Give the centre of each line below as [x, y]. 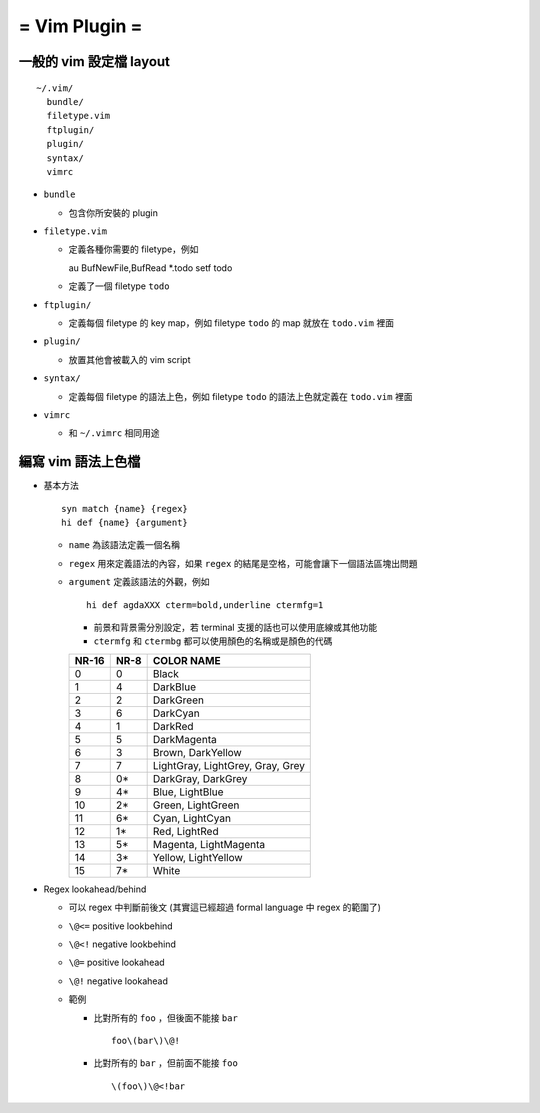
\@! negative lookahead [118, 981]
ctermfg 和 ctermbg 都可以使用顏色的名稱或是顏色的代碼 [213, 641]
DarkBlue [174, 687]
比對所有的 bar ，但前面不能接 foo [166, 1063]
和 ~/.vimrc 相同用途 [114, 433]
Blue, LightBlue [188, 792]
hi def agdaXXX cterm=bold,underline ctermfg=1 [205, 604]
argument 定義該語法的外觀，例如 [139, 582]
